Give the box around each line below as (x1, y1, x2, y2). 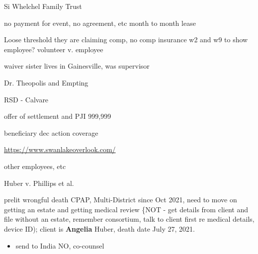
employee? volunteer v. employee (4, 44, 103, 54)
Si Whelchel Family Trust (4, 1, 82, 11)
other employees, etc (4, 161, 66, 171)
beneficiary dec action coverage (4, 127, 98, 138)
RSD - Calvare (4, 94, 49, 104)
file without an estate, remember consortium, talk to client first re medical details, (4, 214, 255, 224)
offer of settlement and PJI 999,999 (4, 111, 111, 121)
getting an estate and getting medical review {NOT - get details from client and (4, 204, 248, 214)
